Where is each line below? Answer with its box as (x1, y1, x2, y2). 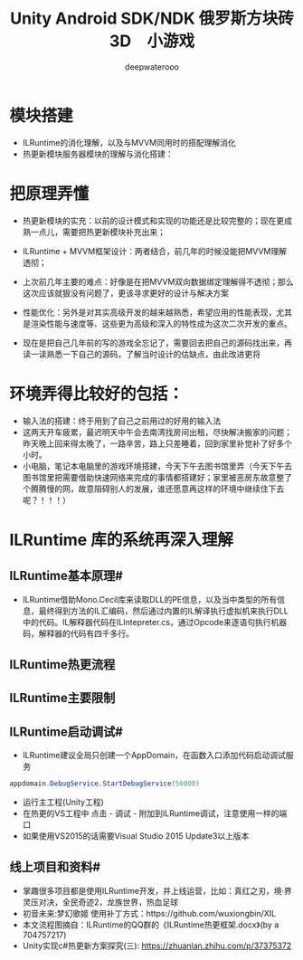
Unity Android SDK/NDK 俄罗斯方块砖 (10, 8, 294, 29)
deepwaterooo (125, 61, 179, 72)
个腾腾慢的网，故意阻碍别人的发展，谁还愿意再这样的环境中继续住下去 (22, 483, 285, 494)
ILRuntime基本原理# (9, 568, 124, 584)
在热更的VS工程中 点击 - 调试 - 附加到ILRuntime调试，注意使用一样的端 (22, 808, 288, 819)
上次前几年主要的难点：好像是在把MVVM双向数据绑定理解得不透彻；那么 (22, 276, 294, 287)
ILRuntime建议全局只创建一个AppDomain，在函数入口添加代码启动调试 (22, 750, 287, 761)
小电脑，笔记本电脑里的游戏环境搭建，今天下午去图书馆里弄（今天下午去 (22, 461, 292, 471)
